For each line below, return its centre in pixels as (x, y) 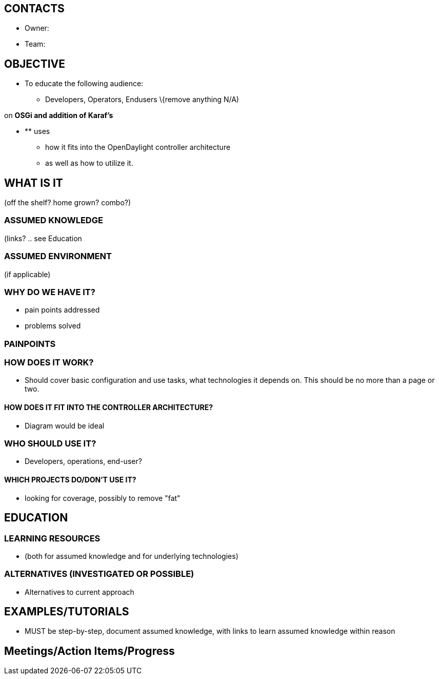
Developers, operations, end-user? (83, 461)
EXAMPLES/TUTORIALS (67, 612)
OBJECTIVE (35, 64)
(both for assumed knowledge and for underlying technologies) (132, 556)
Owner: (37, 28)
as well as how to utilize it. (89, 163)
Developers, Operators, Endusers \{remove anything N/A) (142, 100)
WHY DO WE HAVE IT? (50, 292)
